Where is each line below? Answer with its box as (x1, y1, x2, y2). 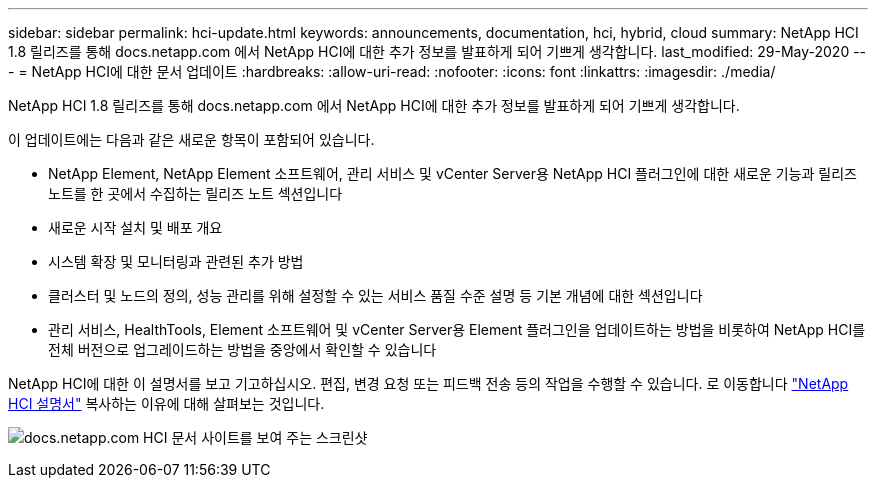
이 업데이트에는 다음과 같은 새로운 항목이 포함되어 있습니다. (8, 131, 375, 148)
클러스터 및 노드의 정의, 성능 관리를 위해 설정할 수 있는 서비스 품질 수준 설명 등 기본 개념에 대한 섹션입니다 (48, 287, 703, 304)
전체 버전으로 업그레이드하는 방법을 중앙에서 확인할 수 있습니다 (48, 341, 437, 358)
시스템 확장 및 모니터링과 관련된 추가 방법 (48, 253, 304, 270)
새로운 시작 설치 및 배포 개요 (48, 219, 223, 236)
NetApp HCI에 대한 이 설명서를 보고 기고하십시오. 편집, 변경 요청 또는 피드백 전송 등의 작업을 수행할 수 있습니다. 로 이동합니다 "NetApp (8, 375, 849, 392)
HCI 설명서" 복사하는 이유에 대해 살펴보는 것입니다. (8, 395, 325, 412)
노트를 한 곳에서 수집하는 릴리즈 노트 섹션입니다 (48, 185, 343, 202)
